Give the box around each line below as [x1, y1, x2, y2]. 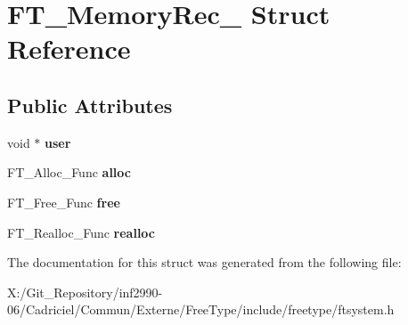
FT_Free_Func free [7, 192, 120, 211]
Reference [7, 30, 131, 67]
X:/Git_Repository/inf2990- [7, 282, 163, 301]
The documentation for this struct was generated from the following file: [7, 253, 402, 272]
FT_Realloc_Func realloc [7, 223, 156, 241]
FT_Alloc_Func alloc [7, 163, 131, 182]
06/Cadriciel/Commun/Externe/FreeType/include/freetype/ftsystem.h [7, 300, 395, 319]
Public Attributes [7, 91, 173, 118]
